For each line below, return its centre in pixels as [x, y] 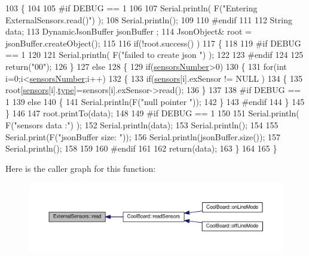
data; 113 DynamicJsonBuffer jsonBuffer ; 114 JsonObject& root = [129, 31]
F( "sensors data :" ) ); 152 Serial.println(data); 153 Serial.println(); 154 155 [142, 124]
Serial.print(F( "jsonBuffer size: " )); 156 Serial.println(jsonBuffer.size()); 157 [143, 136]
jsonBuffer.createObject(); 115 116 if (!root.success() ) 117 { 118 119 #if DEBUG [153, 43]
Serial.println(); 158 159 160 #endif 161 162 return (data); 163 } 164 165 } [141, 148]
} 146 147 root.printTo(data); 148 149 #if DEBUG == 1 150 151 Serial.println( [152, 113]
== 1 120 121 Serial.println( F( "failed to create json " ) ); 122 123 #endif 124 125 [154, 55]
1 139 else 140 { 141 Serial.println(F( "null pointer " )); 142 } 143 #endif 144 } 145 [155, 101]
